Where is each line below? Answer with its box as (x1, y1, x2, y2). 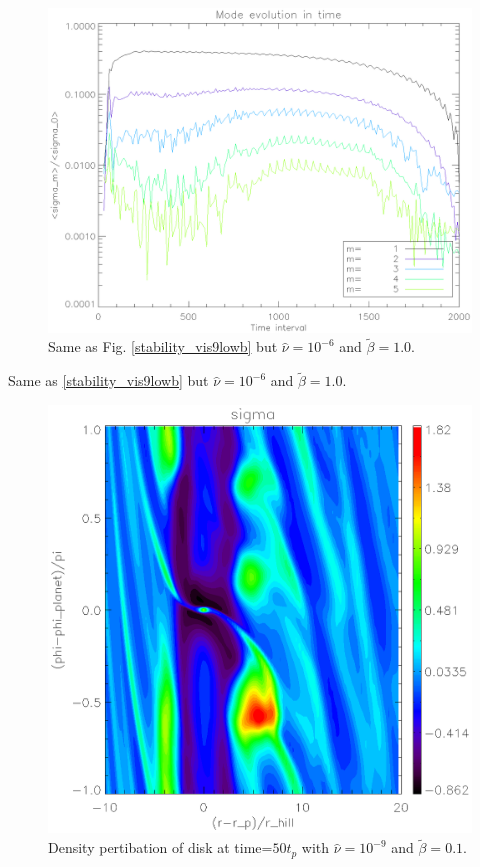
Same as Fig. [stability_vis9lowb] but (48, 336, 278, 357)
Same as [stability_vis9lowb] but (8, 370, 209, 391)
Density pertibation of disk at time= (48, 837, 273, 858)
